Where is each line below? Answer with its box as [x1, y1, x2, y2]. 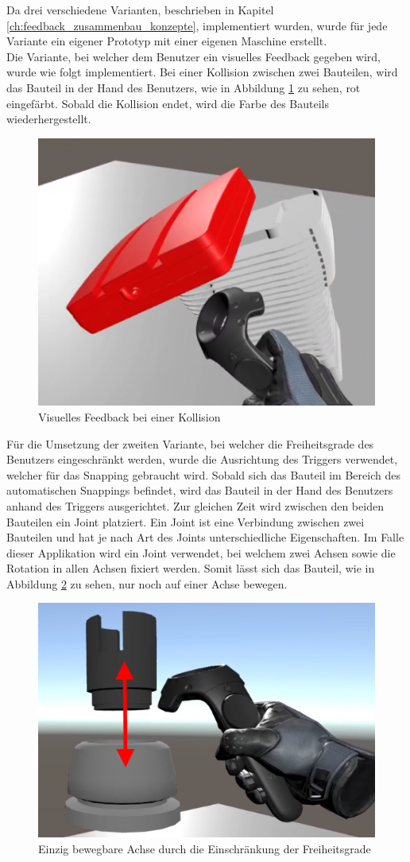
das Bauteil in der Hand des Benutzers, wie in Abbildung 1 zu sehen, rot [6, 79, 361, 95]
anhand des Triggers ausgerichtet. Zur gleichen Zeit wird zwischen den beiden [6, 497, 384, 514]
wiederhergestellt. [6, 111, 91, 127]
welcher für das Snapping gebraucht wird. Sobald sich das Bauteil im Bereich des [6, 466, 400, 483]
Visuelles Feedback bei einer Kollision [38, 408, 221, 425]
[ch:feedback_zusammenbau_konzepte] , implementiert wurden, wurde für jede [6, 17, 388, 33]
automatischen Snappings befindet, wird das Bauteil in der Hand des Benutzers [6, 482, 393, 499]
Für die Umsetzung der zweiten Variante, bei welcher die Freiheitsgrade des [6, 435, 374, 452]
